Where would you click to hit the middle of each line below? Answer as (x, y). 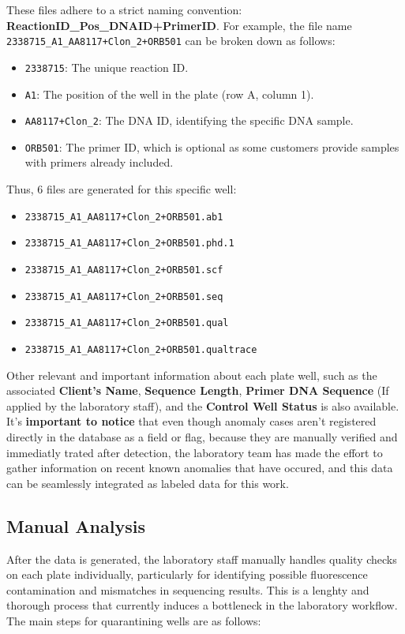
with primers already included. (99, 162)
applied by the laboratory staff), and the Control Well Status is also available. (203, 405)
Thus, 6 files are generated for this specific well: (122, 189)
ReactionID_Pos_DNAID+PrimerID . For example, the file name (179, 25)
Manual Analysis (76, 525)
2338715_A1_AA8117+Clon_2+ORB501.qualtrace (141, 349)
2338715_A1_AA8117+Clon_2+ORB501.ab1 (124, 217)
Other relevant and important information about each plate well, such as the (192, 375)
